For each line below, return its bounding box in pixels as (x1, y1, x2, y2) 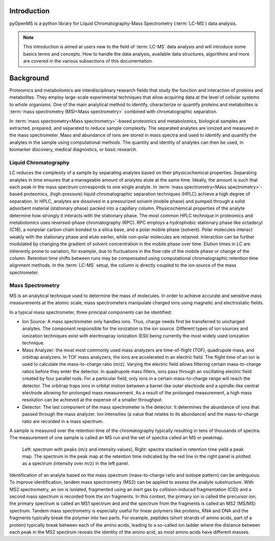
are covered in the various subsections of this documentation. (23, 58, 153, 64)
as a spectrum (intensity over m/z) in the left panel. (22, 461, 129, 467)
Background (9, 74, 49, 82)
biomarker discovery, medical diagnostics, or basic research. (9, 147, 137, 153)
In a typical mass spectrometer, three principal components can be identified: (9, 309, 172, 315)
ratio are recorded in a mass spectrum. (22, 418, 104, 424)
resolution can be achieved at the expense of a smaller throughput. (22, 397, 163, 403)
